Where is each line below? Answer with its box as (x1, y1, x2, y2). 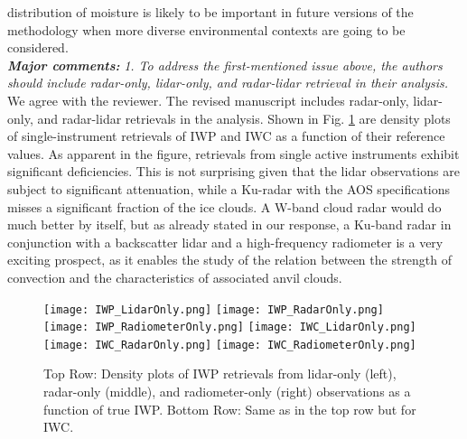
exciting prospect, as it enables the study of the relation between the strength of (7, 250, 453, 269)
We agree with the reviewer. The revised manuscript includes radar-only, (7, 90, 409, 109)
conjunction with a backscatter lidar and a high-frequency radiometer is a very (7, 232, 444, 251)
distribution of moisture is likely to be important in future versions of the (7, 3, 414, 21)
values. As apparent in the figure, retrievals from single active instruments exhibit (7, 144, 460, 163)
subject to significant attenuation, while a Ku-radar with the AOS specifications (7, 179, 451, 198)
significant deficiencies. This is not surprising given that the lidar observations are (7, 162, 460, 181)
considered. (7, 38, 69, 57)
